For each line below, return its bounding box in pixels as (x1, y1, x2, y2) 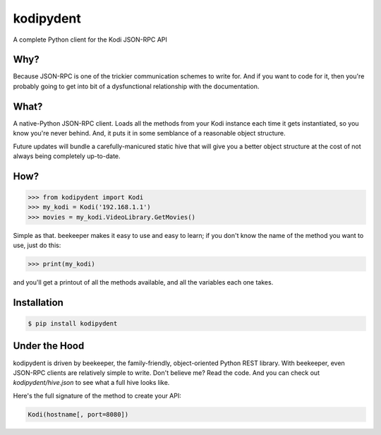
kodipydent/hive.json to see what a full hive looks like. (13, 379, 170, 387)
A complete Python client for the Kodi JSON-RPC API (13, 35, 167, 44)
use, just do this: (13, 241, 61, 250)
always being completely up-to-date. (13, 152, 121, 160)
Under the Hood (13, 340, 85, 352)
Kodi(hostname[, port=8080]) (28, 410, 129, 418)
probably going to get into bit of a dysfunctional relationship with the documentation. (13, 82, 260, 90)
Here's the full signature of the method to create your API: (13, 391, 181, 400)
